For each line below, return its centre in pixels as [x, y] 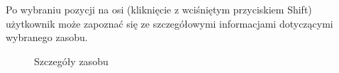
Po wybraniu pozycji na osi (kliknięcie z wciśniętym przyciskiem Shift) [159, 9]
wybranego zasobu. [47, 37]
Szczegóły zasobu [71, 61]
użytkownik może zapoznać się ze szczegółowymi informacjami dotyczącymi [169, 23]
